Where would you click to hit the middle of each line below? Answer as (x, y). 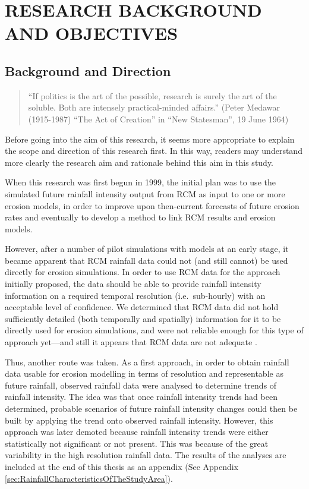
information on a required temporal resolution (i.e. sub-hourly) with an (135, 295)
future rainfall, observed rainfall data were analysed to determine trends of (141, 385)
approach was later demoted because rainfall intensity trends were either (137, 432)
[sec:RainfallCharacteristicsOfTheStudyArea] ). (89, 478)
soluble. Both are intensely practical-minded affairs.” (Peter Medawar (154, 107)
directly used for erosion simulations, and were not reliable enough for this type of (154, 330)
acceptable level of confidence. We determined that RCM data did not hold (142, 307)
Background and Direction (88, 70)
